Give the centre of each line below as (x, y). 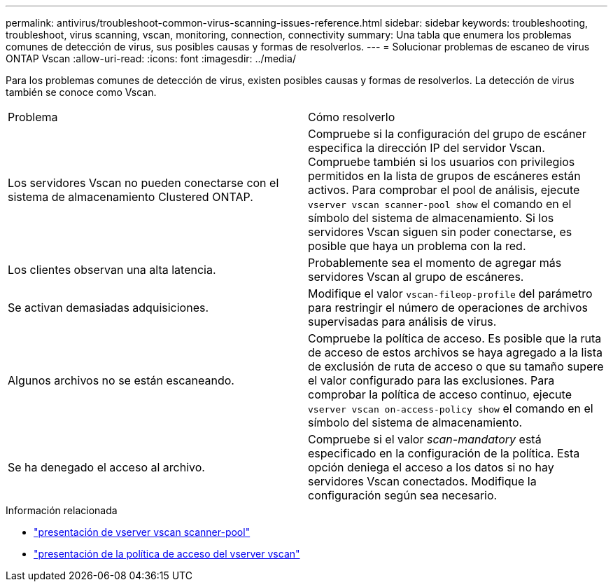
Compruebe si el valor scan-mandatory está (425, 439)
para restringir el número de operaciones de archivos (448, 308)
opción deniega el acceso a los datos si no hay (431, 467)
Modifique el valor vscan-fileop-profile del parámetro (450, 293)
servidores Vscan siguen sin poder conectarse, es (440, 232)
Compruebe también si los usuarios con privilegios (442, 162)
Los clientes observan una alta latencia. (112, 270)
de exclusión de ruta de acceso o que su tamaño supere (456, 366)
